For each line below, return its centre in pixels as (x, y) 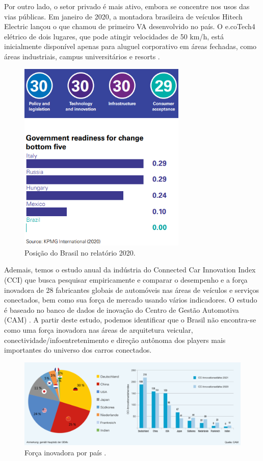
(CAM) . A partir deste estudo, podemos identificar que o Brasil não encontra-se (130, 320)
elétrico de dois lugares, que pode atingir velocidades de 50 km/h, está (114, 36)
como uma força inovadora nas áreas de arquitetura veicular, (99, 329)
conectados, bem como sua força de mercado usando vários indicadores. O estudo (131, 300)
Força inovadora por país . (65, 453)
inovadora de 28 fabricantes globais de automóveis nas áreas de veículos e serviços (132, 290)
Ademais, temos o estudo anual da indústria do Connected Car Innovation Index (130, 270)
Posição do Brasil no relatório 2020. (80, 252)
